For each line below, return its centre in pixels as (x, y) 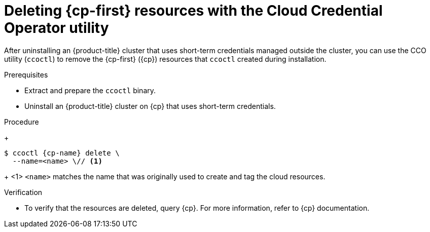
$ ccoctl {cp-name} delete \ (62, 153)
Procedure (22, 122)
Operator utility (57, 28)
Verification (23, 192)
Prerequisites (26, 74)
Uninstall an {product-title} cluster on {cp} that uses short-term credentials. (150, 106)
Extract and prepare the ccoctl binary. (90, 90)
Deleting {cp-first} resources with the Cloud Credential (193, 11)
